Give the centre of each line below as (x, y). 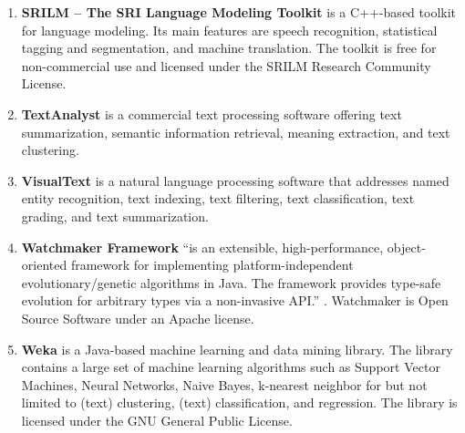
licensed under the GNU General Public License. (157, 420)
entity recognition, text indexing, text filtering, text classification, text (218, 198)
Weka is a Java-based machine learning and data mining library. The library (237, 349)
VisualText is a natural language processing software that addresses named (235, 180)
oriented (44, 265)
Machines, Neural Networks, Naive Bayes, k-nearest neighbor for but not (224, 384)
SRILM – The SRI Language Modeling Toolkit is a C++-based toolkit (239, 12)
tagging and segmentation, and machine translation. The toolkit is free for (229, 48)
